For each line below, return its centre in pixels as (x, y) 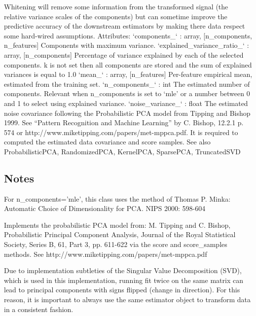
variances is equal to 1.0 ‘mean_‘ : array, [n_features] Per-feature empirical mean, (128, 74)
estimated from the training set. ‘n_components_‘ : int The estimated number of (127, 84)
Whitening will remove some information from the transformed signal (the (116, 6)
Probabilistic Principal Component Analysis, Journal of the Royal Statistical (120, 234)
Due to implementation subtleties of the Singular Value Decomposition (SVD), (123, 270)
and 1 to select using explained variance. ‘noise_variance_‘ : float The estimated (126, 103)
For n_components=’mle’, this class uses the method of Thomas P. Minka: (117, 198)
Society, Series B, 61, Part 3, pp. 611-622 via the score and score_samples (116, 244)
